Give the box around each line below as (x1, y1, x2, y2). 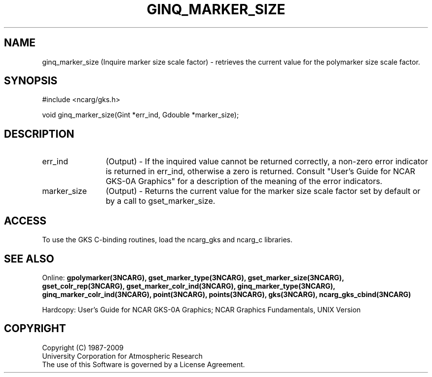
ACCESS (4, 214, 47, 227)
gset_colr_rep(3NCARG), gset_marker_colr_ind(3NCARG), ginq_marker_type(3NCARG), (42, 281, 335, 290)
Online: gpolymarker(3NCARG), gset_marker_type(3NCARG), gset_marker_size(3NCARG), (42, 273, 344, 282)
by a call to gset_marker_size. (106, 196, 216, 206)
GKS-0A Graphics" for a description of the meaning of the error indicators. (106, 176, 383, 187)
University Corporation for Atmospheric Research (42, 351, 203, 360)
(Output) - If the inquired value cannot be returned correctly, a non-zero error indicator (106, 156, 428, 167)
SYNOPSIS (4, 75, 58, 87)
